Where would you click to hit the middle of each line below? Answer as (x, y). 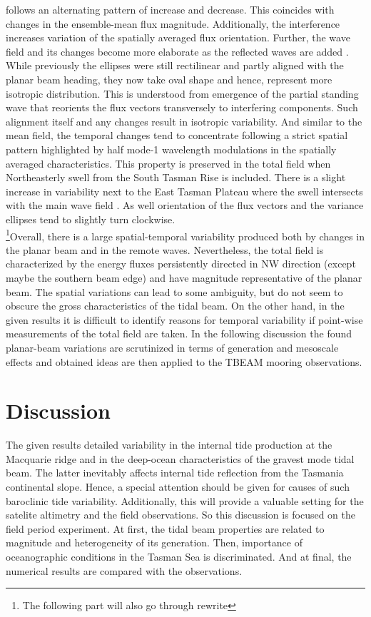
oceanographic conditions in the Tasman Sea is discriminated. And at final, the (179, 556)
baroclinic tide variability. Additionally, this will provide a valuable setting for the (185, 500)
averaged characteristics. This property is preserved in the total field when (168, 163)
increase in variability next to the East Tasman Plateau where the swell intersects (184, 191)
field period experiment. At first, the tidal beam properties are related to (165, 528)
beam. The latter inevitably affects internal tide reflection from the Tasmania (175, 473)
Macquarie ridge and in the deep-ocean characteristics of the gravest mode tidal (180, 458)
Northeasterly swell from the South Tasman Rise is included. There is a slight (176, 177)
